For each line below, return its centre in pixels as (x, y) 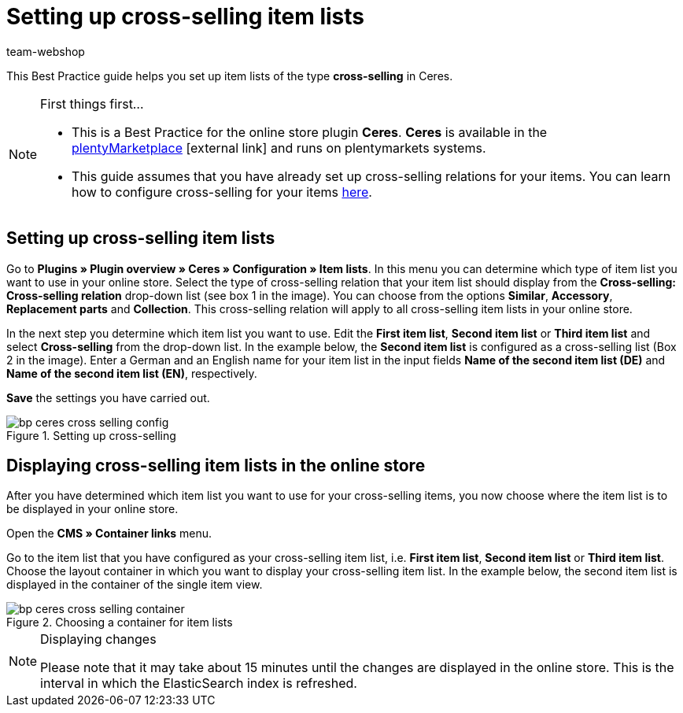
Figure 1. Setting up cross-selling (91, 435)
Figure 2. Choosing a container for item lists (120, 622)
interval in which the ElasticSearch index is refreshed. (199, 683)
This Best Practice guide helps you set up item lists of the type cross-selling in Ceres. (230, 76)
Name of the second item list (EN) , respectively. (132, 373)
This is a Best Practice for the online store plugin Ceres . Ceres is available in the (310, 132)
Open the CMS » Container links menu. (109, 534)
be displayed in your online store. (92, 509)
